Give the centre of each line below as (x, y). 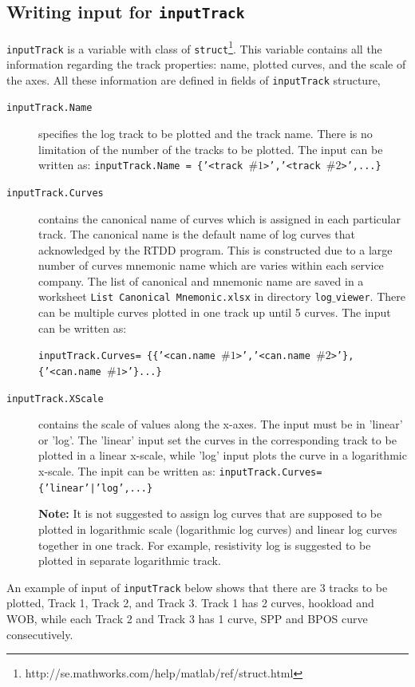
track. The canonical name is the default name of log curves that (197, 234)
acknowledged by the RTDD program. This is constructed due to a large (215, 249)
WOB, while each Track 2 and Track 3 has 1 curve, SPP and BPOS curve (187, 618)
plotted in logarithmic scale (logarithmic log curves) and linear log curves (218, 529)
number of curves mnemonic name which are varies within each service (211, 265)
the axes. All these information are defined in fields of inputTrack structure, (194, 79)
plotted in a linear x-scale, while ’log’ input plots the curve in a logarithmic (223, 455)
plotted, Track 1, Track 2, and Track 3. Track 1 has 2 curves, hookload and (190, 603)
